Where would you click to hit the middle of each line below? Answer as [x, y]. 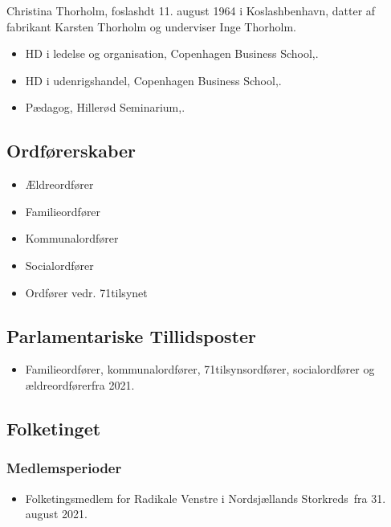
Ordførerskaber [71, 151]
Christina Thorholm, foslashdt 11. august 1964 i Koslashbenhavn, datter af [191, 10]
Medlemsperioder [64, 468]
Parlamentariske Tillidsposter [132, 335]
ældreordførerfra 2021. [80, 384]
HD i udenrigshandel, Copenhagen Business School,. [153, 80]
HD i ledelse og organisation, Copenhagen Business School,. [172, 53]
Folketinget [54, 428]
